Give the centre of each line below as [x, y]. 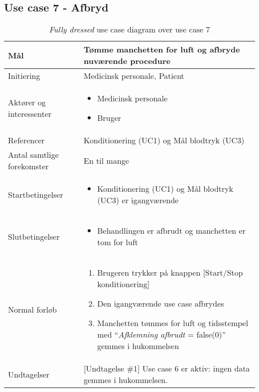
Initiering [24, 76]
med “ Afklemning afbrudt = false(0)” [162, 335]
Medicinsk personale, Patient [134, 76]
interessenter [30, 114]
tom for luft [118, 242]
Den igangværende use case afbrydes [161, 304]
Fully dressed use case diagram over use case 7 [129, 29]
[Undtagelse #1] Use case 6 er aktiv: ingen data [167, 369]
